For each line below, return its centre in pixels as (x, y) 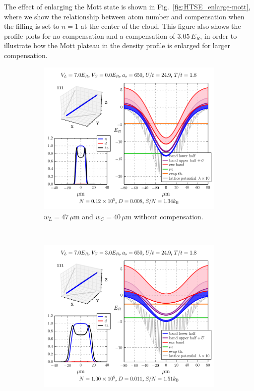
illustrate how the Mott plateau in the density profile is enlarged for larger (117, 45)
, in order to (219, 35)
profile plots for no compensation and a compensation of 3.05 (97, 35)
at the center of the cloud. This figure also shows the (161, 26)
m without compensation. (164, 216)
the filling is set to (32, 26)
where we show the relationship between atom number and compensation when (124, 16)
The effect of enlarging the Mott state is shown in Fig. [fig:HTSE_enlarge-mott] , (127, 6)
